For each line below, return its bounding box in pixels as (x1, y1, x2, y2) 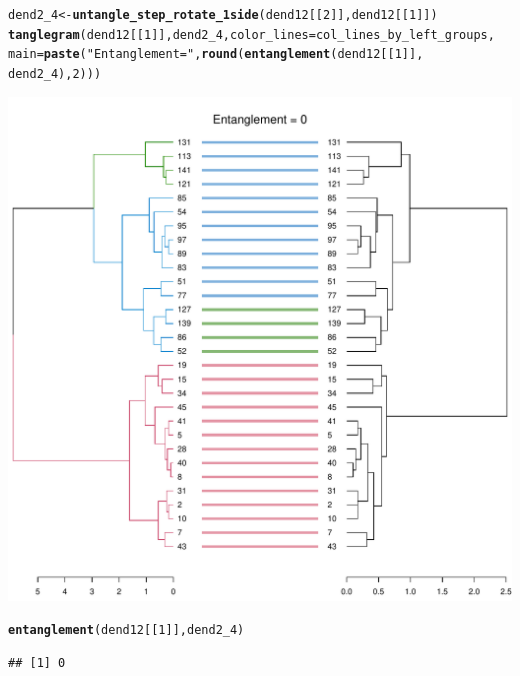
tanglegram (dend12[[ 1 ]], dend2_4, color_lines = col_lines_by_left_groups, (8, 27, 495, 42)
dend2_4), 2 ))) (8, 66, 102, 81)
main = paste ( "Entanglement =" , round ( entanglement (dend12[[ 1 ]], (8, 47, 424, 62)
